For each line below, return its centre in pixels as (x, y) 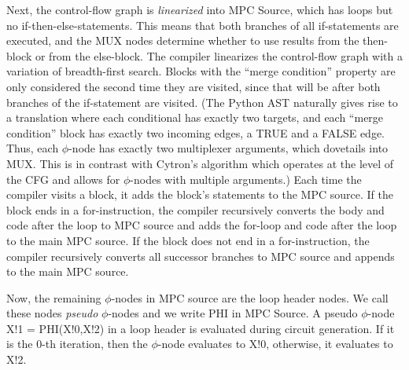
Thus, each (33, 148)
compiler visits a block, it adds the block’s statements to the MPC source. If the (200, 194)
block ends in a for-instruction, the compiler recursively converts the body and (195, 209)
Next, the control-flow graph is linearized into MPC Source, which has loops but (200, 9)
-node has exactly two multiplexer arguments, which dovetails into (228, 148)
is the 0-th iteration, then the (77, 344)
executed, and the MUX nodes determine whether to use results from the (183, 40)
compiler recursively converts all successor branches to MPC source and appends (201, 256)
